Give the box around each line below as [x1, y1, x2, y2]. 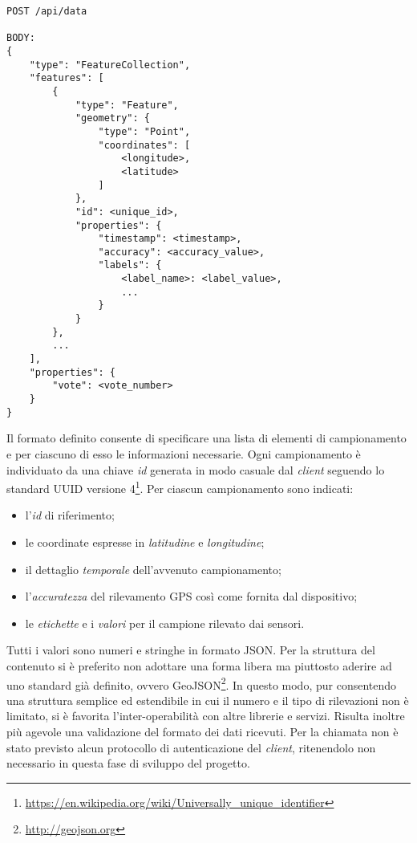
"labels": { [98, 259, 162, 271]
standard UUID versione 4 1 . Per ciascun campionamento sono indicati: [6, 478, 354, 496]
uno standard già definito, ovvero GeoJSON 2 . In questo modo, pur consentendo [6, 674, 397, 693]
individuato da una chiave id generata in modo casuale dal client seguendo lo [6, 461, 385, 478]
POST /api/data [6, 6, 87, 17]
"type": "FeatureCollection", [29, 59, 191, 71]
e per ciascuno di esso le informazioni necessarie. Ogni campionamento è [6, 445, 361, 462]
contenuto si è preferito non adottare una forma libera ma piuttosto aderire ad [6, 657, 392, 674]
